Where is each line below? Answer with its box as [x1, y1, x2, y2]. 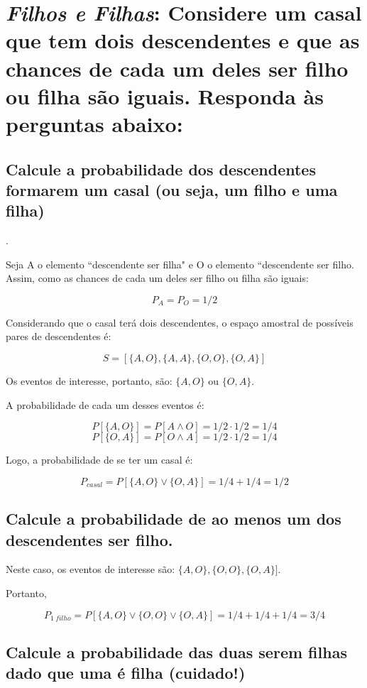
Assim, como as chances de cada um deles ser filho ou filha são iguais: [6, 271, 309, 285]
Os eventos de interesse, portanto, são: [6, 373, 172, 388]
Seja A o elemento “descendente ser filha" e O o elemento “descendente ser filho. [6, 256, 354, 271]
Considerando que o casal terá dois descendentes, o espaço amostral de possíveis [6, 315, 354, 329]
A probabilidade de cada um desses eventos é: [6, 397, 204, 412]
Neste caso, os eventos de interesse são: [6, 562, 175, 577]
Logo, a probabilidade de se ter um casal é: [6, 452, 193, 467]
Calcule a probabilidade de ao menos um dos [6, 508, 341, 530]
